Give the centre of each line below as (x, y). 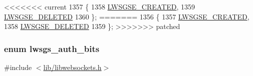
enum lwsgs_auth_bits (52, 48)
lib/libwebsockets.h (72, 67)
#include (18, 67)
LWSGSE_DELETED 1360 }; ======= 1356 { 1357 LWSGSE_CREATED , (127, 16)
